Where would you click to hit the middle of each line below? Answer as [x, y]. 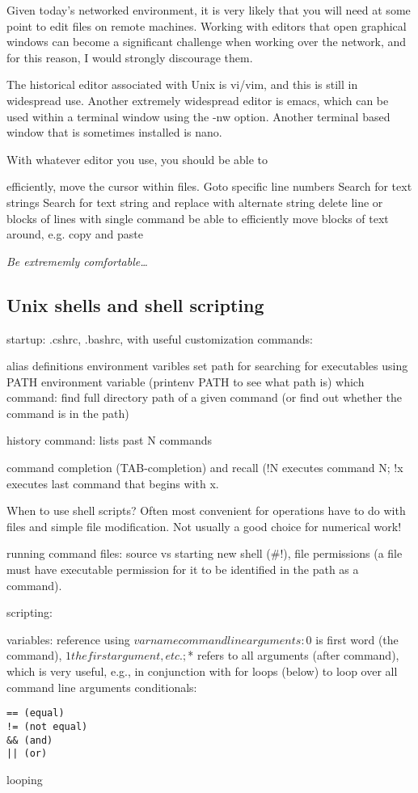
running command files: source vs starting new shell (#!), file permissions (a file [205, 553]
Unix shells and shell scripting [135, 304]
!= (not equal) [47, 726]
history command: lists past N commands [109, 440]
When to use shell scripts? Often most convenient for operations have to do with [206, 510]
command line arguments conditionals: [102, 687]
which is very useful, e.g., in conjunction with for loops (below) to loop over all [202, 671]
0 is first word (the [352, 639]
